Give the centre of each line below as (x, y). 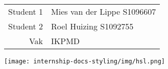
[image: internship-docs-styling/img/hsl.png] (85, 61)
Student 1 (26, 11)
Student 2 (26, 26)
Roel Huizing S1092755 (92, 26)
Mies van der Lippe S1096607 (104, 11)
